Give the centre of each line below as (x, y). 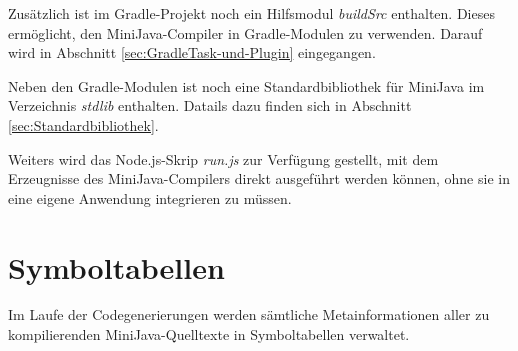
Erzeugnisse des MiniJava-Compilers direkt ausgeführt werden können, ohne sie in (259, 178)
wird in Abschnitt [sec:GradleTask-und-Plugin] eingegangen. (192, 52)
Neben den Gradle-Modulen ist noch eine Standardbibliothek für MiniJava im (246, 85)
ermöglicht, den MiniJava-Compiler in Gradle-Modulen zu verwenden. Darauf (245, 32)
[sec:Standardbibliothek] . (83, 124)
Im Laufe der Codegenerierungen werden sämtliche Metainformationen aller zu (249, 314)
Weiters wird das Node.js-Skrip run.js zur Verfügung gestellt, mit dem (223, 158)
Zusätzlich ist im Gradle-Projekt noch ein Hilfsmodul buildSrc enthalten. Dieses (251, 13)
